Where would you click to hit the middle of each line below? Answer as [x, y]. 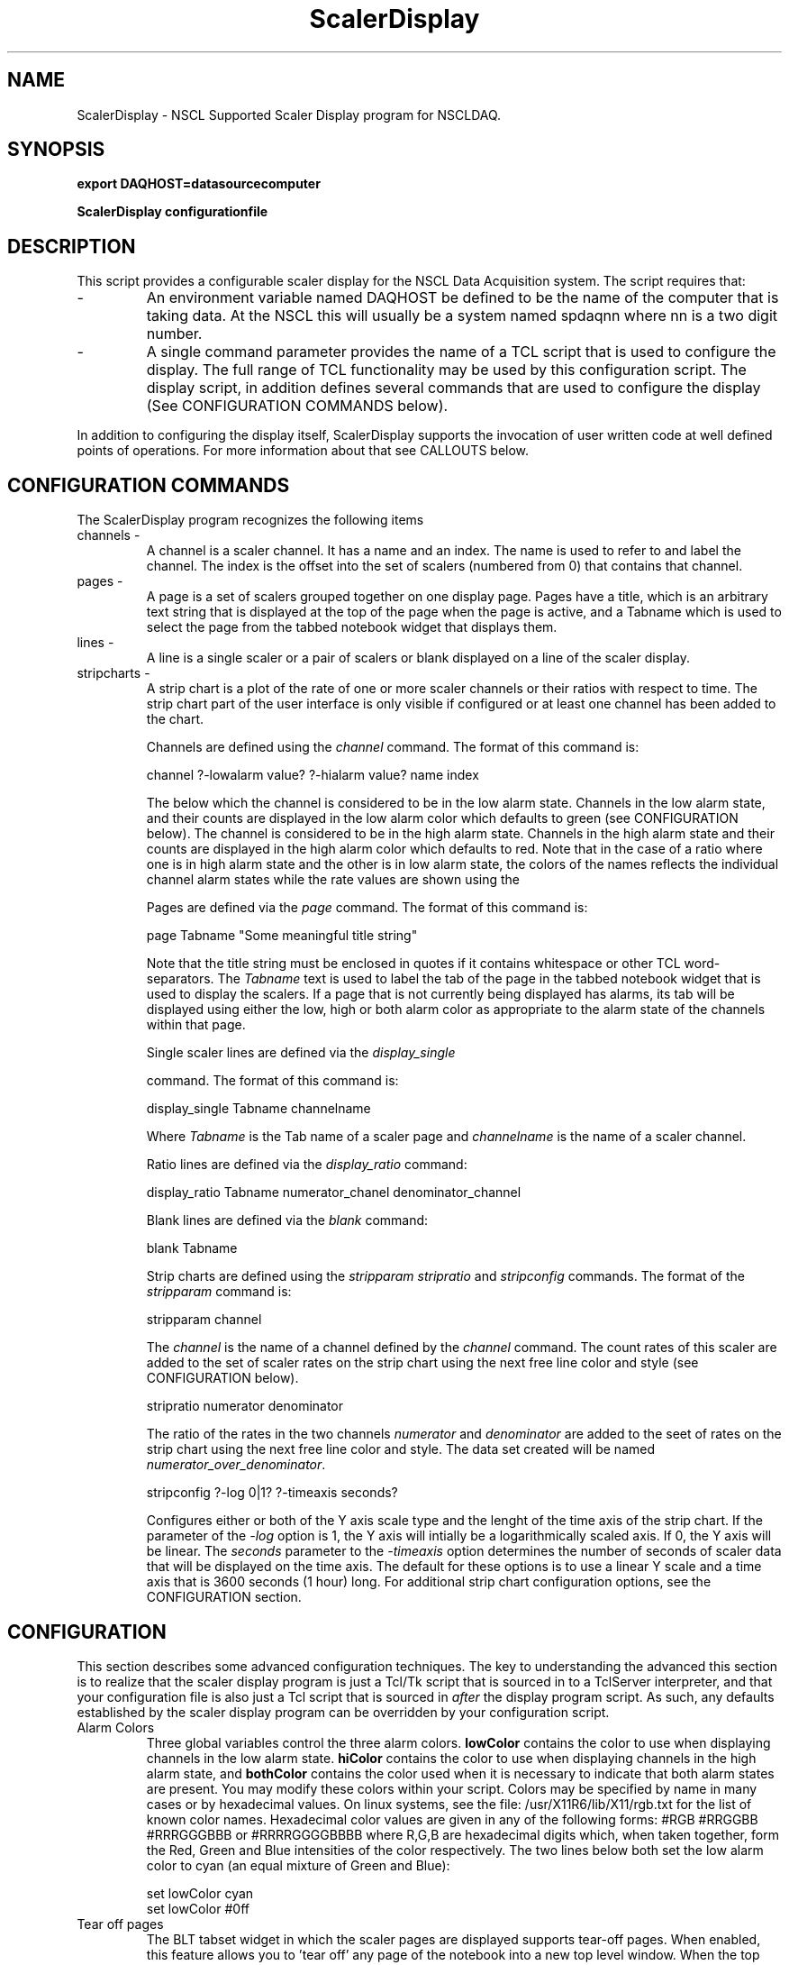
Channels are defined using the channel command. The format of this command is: [393, 747]
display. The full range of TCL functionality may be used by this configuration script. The [446, 370]
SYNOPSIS [56, 150]
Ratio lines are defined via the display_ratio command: [307, 1165]
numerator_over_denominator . [236, 1465]
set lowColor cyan [200, 1893]
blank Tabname [192, 1248]
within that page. [196, 1025]
